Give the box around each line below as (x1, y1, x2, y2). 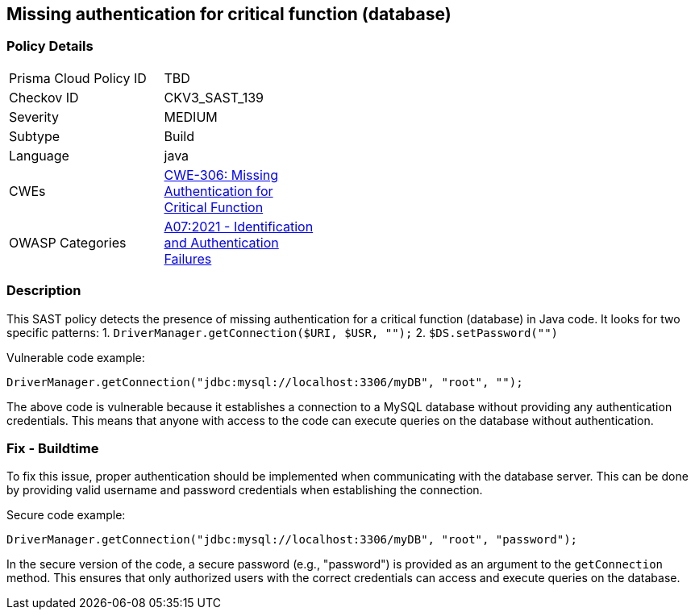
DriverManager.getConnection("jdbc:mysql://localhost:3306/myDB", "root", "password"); (6, 533, 578, 547)
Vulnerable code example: (6, 350, 145, 364)
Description (6, 282, 81, 299)
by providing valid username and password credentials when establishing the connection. (6, 483, 483, 497)
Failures (164, 250, 212, 267)
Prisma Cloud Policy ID (9, 69, 147, 86)
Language (9, 147, 69, 164)
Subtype (9, 127, 60, 144)
